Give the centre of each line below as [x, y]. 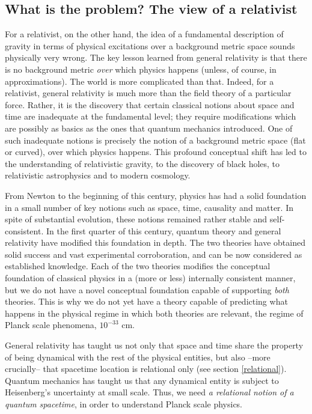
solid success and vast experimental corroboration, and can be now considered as [154, 254]
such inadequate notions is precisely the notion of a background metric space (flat [155, 140]
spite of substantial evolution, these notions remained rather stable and [136, 219]
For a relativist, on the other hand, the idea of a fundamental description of [144, 34]
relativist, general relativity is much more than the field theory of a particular [148, 93]
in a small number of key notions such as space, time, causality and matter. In [149, 207]
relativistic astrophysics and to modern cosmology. [98, 175]
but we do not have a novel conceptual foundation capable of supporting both [147, 289]
